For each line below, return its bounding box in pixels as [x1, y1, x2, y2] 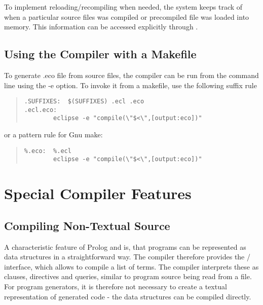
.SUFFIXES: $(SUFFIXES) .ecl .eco [24, 98, 144, 105]
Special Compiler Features [4, 183, 192, 204]
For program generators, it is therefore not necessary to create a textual [4, 281, 227, 291]
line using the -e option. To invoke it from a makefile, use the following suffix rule [4, 80, 257, 90]
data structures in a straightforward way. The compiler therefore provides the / [4, 251, 250, 262]
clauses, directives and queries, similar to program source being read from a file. [4, 271, 252, 282]
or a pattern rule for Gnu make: [4, 129, 103, 140]
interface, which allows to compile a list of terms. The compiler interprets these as [4, 261, 259, 272]
